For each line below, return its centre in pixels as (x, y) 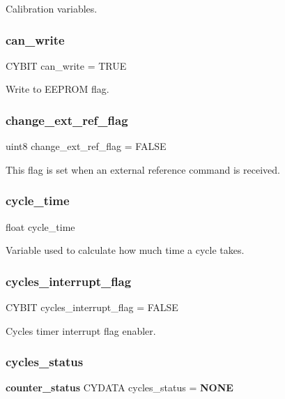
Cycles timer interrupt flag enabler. (81, 330)
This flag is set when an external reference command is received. (143, 169)
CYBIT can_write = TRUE (66, 65)
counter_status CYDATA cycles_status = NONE (120, 387)
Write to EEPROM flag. (57, 89)
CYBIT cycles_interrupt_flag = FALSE (92, 307)
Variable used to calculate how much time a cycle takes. (125, 250)
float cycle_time (40, 226)
